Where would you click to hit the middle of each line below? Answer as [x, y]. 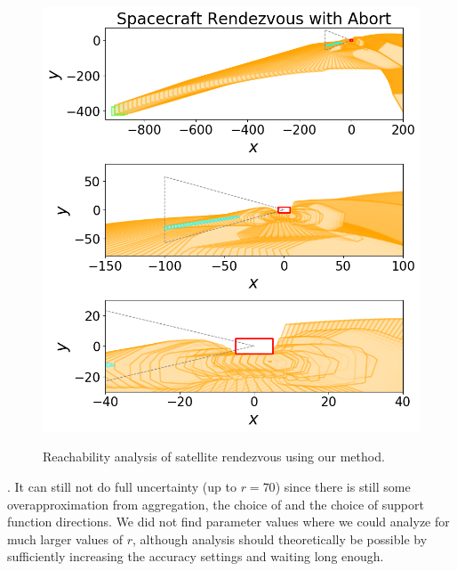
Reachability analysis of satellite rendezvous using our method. [214, 457]
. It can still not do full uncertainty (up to [122, 486]
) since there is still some [343, 486]
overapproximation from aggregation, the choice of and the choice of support [216, 504]
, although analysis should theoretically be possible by [280, 538]
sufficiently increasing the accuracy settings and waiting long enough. [196, 556]
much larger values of [65, 538]
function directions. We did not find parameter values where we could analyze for [228, 522]
